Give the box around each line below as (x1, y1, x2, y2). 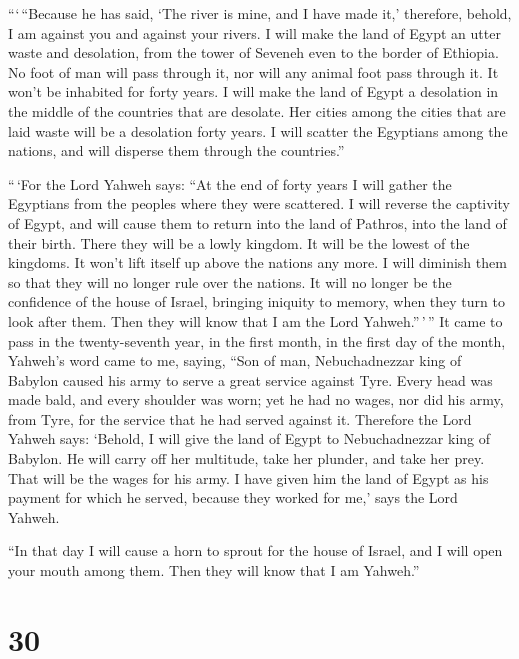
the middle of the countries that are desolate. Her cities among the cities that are (8, 100, 506, 121)
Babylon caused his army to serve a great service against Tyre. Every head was (8, 369, 493, 390)
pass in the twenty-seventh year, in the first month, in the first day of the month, (8, 330, 506, 351)
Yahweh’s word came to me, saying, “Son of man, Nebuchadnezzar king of (8, 350, 462, 371)
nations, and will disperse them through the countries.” (8, 140, 345, 161)
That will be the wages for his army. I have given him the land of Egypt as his (8, 467, 489, 488)
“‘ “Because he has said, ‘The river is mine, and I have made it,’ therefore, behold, (8, 3, 512, 23)
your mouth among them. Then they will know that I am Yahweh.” (8, 560, 420, 581)
